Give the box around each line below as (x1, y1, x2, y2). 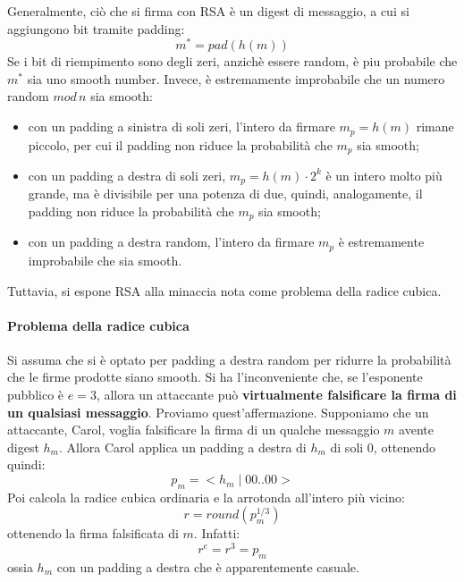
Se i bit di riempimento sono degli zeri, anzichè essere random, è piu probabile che (7, 52, 458, 71)
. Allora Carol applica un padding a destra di (59, 437, 307, 456)
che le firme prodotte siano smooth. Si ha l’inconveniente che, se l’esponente (7, 367, 423, 386)
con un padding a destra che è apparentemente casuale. (56, 557, 359, 576)
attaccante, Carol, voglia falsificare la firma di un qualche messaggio (7, 420, 380, 439)
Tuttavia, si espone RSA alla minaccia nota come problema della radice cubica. (7, 281, 442, 299)
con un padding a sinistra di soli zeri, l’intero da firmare (28, 117, 335, 136)
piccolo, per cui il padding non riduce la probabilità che (28, 135, 333, 154)
